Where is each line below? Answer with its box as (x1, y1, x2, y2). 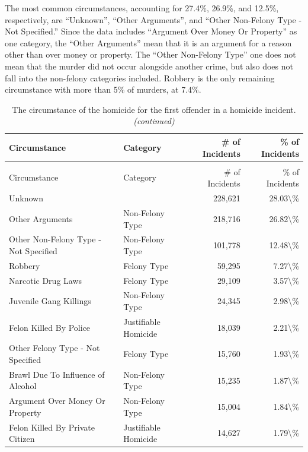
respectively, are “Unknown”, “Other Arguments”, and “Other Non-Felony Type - (5, 13, 302, 26)
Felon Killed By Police (9, 321, 91, 333)
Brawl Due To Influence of (9, 368, 105, 380)
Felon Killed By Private (9, 421, 95, 433)
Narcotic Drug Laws (9, 274, 82, 286)
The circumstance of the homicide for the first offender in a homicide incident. (12, 103, 296, 115)
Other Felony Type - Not (9, 342, 100, 354)
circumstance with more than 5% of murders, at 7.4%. (5, 83, 201, 96)
